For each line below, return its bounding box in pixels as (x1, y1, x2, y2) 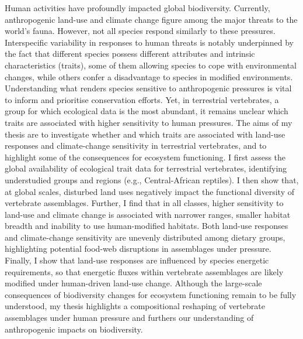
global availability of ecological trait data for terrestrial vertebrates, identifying (5, 162, 287, 174)
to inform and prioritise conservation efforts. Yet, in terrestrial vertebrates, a (5, 93, 279, 105)
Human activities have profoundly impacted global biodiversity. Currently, (5, 2, 270, 13)
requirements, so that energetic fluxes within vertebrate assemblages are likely (5, 265, 284, 278)
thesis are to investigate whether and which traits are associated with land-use (5, 128, 285, 140)
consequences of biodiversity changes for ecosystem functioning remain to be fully (5, 288, 297, 300)
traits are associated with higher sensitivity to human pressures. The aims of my (5, 116, 292, 128)
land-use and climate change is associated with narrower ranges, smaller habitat (5, 208, 291, 220)
